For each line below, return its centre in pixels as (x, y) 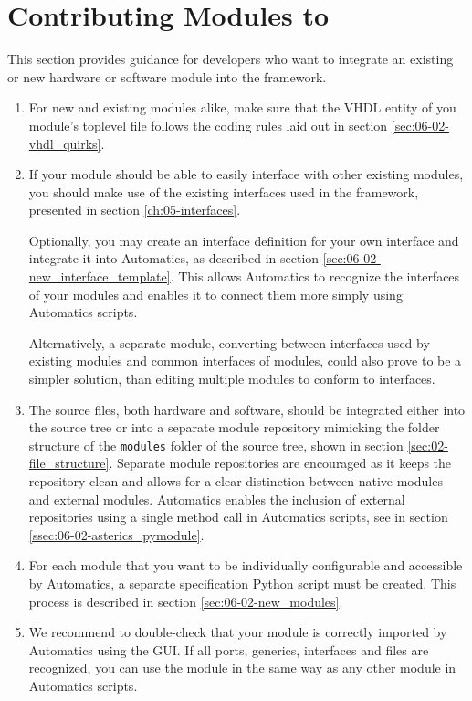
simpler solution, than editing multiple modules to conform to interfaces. (232, 379)
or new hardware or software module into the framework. (167, 76)
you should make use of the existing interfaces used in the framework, (224, 191)
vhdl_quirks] (65, 143)
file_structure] (69, 463)
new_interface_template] (100, 276)
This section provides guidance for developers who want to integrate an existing (231, 59)
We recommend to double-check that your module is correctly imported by (238, 632)
